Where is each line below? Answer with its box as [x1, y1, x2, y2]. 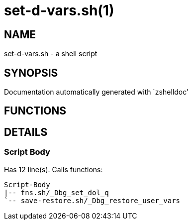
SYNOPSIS [4, 66, 58, 79]
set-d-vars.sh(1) [4, 2, 114, 19]
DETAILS [4, 125, 48, 138]
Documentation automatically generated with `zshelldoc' [4, 88, 189, 97]
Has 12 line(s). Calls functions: [4, 165, 103, 174]
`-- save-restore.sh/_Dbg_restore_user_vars [4, 196, 181, 205]
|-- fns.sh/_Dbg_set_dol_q [4, 188, 109, 197]
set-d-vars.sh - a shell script [4, 49, 97, 58]
